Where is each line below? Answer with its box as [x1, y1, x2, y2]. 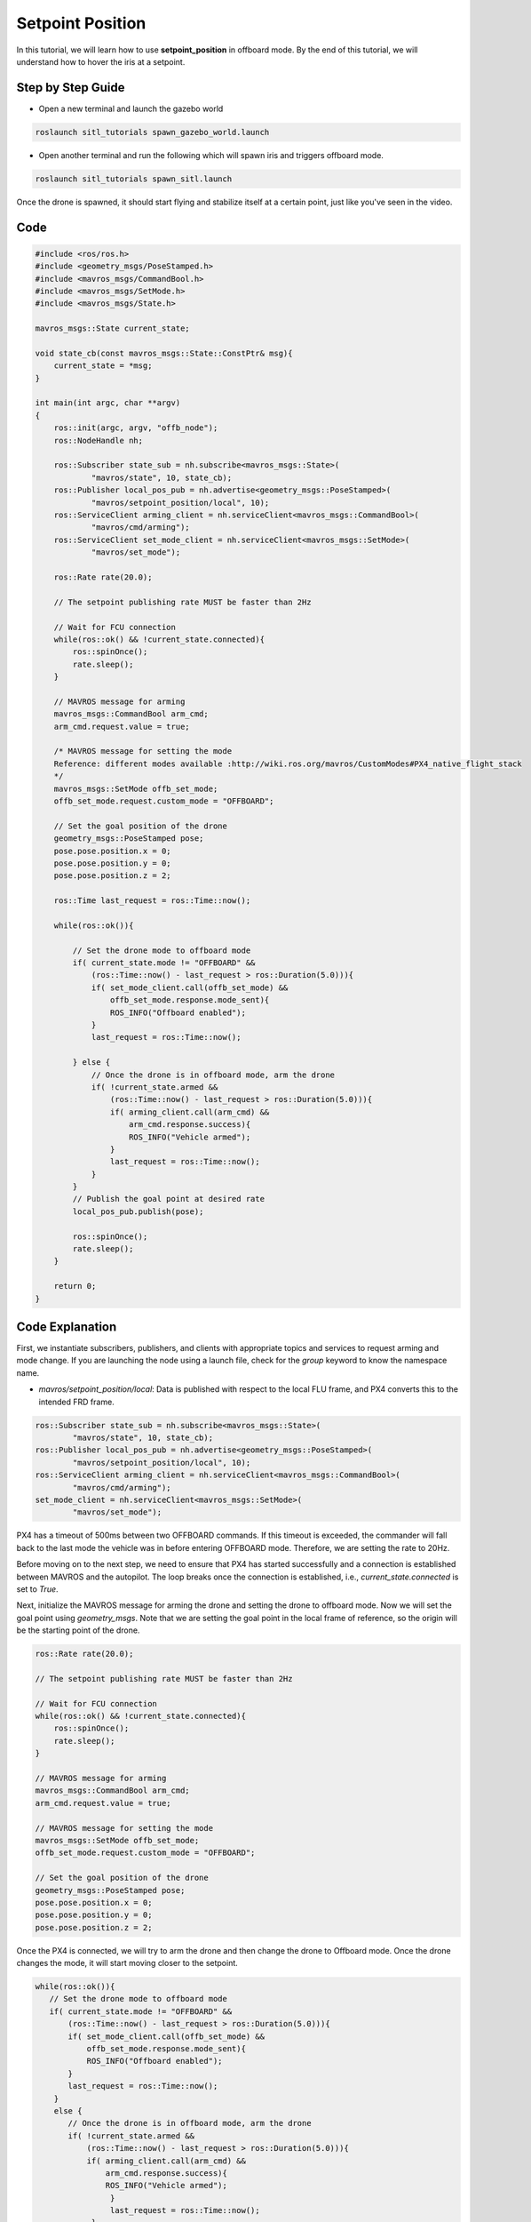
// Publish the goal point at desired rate [72, 1194, 265, 1204]
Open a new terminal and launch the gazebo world [38, 103, 224, 114]
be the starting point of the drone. [16, 1625, 140, 1635]
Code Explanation [16, 1320, 117, 1334]
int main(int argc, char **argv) [35, 398, 181, 408]
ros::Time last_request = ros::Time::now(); [53, 896, 251, 906]
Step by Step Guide [16, 80, 125, 95]
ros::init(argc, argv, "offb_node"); [53, 423, 218, 433]
